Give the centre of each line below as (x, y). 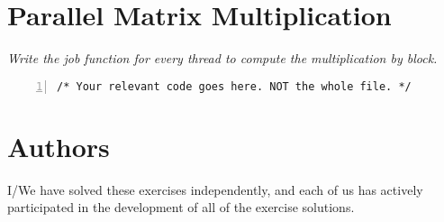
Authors (59, 146)
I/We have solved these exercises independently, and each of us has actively (215, 189)
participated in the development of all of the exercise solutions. (181, 207)
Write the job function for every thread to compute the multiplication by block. (222, 58)
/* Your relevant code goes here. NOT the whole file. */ (234, 86)
